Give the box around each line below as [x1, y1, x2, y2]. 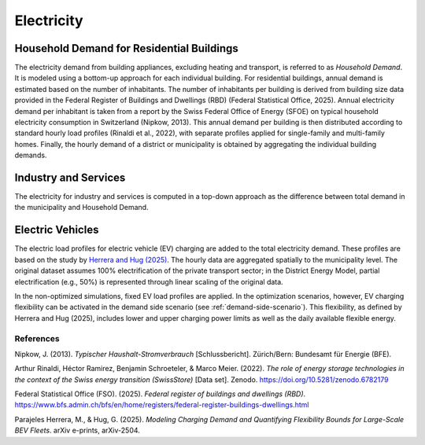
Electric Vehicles [14, 223, 99, 237]
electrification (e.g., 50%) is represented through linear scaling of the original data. [14, 277, 283, 286]
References [14, 333, 60, 344]
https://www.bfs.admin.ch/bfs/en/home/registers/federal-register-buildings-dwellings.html [14, 400, 309, 410]
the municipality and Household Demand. [14, 203, 149, 212]
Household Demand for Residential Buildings [14, 42, 239, 55]
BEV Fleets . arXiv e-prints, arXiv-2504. [14, 425, 141, 436]
